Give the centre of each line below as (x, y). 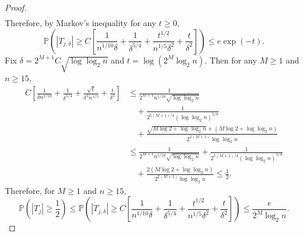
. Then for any (231, 60)
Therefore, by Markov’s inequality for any (81, 23)
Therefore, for (30, 190)
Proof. (16, 7)
